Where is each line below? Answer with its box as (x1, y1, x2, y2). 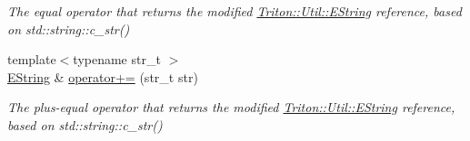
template (7, 50, 56, 69)
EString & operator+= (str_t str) (7, 67, 198, 86)
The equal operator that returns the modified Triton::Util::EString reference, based (7, 2, 462, 20)
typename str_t (73, 50, 161, 69)
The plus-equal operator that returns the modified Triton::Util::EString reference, (7, 98, 455, 117)
